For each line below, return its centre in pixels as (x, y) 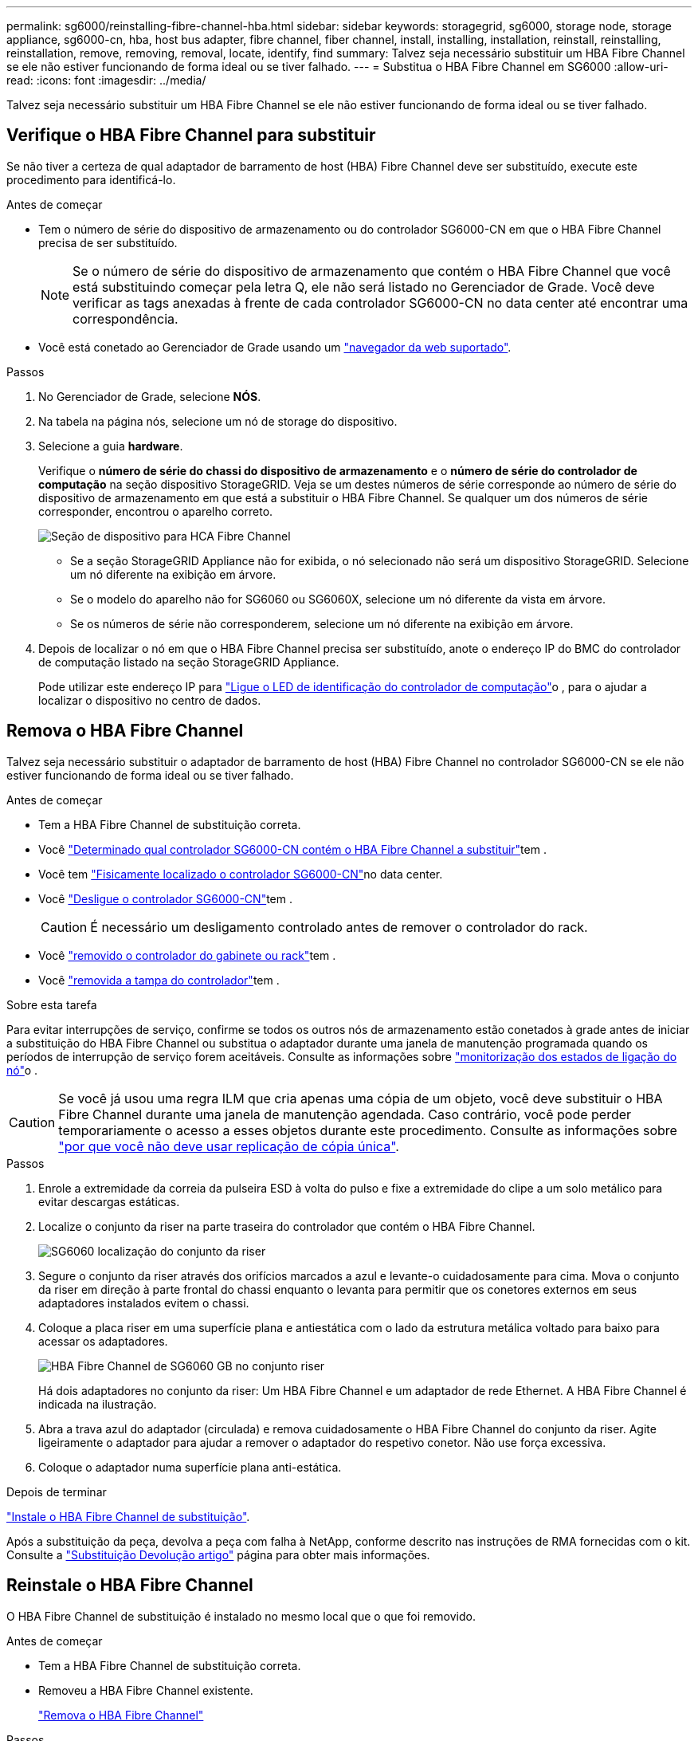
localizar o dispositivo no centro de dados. (150, 700)
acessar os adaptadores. (103, 1341)
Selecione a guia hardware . (111, 446)
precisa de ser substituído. (108, 242)
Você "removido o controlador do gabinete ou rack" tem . (187, 955)
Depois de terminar (57, 1491)
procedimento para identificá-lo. (91, 179)
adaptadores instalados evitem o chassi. (144, 1303)
